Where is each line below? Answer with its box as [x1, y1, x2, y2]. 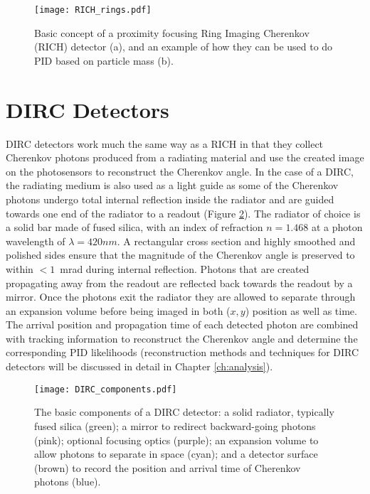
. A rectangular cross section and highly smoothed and [117, 233, 356, 248]
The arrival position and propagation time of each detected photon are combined [6, 317, 359, 332]
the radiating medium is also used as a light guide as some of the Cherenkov [6, 178, 339, 193]
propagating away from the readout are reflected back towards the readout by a [6, 275, 353, 290]
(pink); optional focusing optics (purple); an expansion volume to [34, 432, 319, 447]
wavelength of [6, 233, 65, 248]
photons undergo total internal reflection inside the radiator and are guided [6, 191, 334, 206]
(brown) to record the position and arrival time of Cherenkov [34, 460, 301, 475]
